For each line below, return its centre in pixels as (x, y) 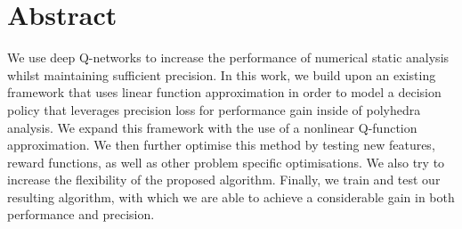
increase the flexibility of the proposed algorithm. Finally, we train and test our (224, 180)
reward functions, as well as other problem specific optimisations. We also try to (226, 162)
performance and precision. (81, 214)
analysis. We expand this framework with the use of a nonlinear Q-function (212, 127)
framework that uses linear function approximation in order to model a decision (224, 92)
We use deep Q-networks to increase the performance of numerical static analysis (228, 57)
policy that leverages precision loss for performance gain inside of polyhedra (214, 109)
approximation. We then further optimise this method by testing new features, (221, 145)
